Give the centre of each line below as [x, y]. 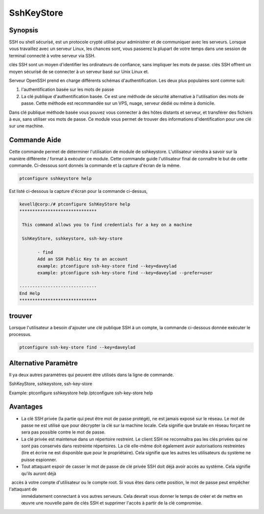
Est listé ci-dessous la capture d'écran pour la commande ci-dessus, [78, 191]
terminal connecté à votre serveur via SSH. [52, 55]
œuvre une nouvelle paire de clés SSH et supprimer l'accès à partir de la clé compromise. [112, 503]
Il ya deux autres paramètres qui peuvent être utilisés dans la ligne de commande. [91, 375]
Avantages [26, 407]
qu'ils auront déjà [39, 473]
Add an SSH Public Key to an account [83, 259]
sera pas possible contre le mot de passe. [63, 432]
